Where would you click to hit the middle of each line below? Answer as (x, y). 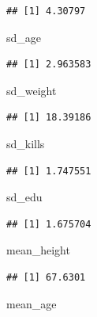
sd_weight (32, 90)
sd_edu (24, 197)
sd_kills (26, 143)
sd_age (24, 37)
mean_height (38, 250)
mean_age (32, 303)
